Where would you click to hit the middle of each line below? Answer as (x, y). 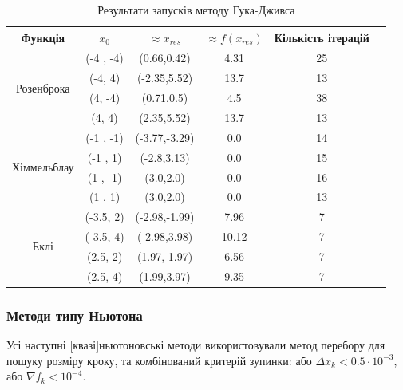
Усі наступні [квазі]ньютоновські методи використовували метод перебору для (196, 345)
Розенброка (43, 87)
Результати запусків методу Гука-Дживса (196, 10)
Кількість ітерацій (322, 37)
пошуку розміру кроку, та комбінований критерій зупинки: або (159, 360)
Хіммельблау (43, 167)
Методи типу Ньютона (75, 315)
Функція (43, 37)
